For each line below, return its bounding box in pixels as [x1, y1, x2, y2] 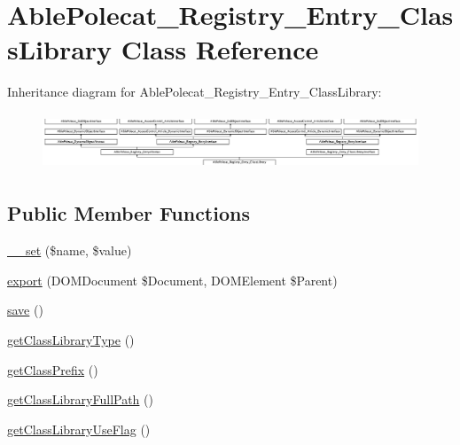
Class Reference [121, 31, 319, 67]
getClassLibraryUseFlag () [7, 419, 151, 438]
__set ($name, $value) [7, 241, 132, 260]
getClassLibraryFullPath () [7, 390, 153, 409]
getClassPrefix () [7, 360, 98, 379]
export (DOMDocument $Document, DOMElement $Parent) [7, 270, 338, 289]
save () [7, 301, 43, 319]
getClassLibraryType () [7, 331, 135, 348]
